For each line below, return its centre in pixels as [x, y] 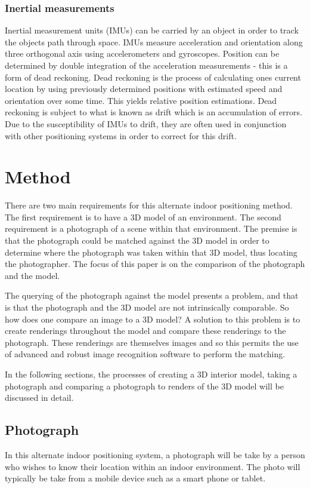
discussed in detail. [39, 398]
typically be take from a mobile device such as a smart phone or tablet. [135, 478]
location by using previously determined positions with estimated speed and [144, 89]
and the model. [32, 275]
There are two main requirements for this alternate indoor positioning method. [149, 205]
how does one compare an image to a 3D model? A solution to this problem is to [153, 319]
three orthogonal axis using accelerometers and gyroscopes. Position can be [142, 53]
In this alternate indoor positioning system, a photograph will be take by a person [155, 454]
